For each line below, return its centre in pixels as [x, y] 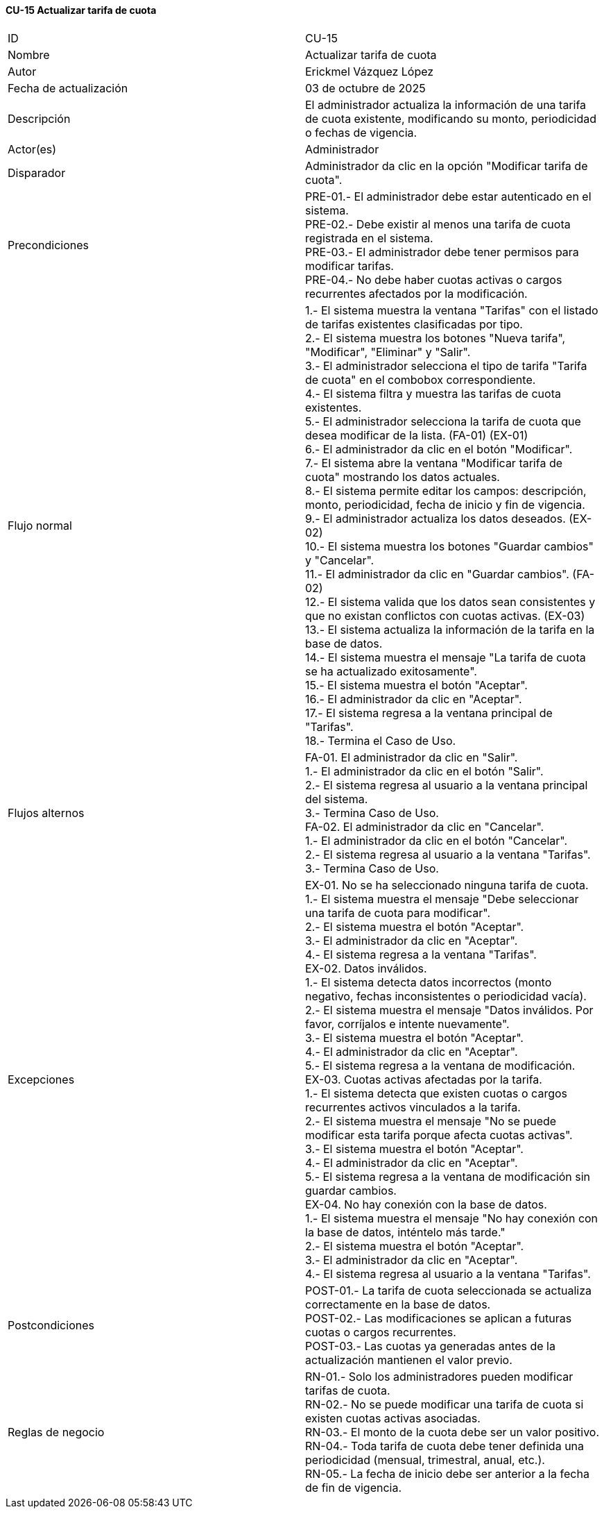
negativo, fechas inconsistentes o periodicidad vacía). [446, 996]
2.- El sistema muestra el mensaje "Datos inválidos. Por [449, 1010]
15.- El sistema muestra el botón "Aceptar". [416, 685]
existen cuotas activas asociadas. [393, 1418]
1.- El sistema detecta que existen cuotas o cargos [436, 1093]
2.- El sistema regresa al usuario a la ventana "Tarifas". [448, 854]
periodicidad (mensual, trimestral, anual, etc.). [425, 1460]
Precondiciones [48, 245]
